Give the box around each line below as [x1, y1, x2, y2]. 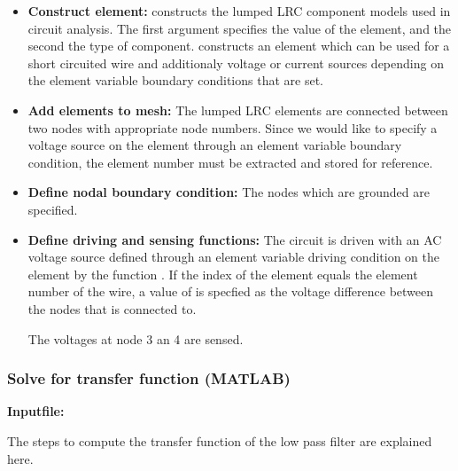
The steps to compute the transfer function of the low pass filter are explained [7, 431, 432, 450]
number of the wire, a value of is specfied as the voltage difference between [27, 282, 434, 301]
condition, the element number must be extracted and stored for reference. [27, 153, 433, 171]
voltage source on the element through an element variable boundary [27, 136, 402, 154]
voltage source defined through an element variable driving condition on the [27, 247, 440, 266]
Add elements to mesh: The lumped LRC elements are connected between [27, 100, 448, 119]
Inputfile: [7, 402, 65, 420]
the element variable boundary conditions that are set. [27, 71, 323, 90]
